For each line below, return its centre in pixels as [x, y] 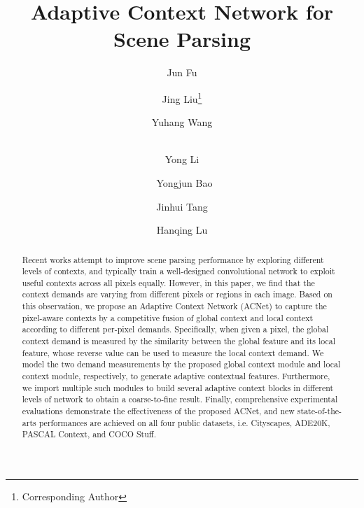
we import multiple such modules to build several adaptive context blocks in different [178, 387]
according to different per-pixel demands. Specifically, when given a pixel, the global [175, 329]
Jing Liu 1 [182, 97]
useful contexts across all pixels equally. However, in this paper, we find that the [168, 282]
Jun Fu [182, 72]
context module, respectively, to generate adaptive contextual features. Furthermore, [176, 376]
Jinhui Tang [182, 206]
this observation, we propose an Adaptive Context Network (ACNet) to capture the [174, 306]
